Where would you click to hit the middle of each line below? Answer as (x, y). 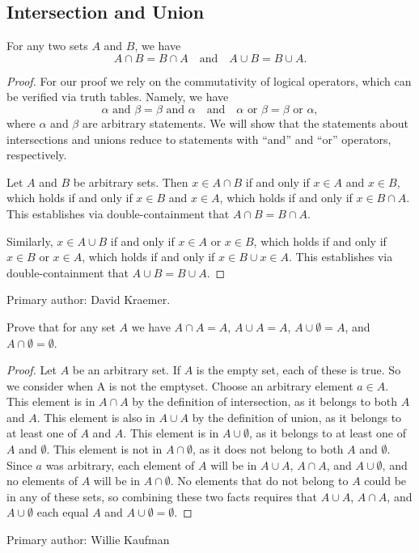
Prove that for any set (61, 326)
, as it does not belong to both (268, 449)
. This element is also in (96, 417)
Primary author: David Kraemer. (89, 300)
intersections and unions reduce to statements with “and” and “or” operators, (199, 139)
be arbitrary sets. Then (131, 182)
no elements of (42, 481)
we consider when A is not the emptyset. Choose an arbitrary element (180, 385)
